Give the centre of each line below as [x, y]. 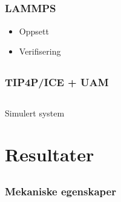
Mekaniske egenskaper [60, 191]
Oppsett [34, 31]
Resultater [50, 154]
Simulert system [35, 113]
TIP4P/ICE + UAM [57, 82]
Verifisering [40, 51]
